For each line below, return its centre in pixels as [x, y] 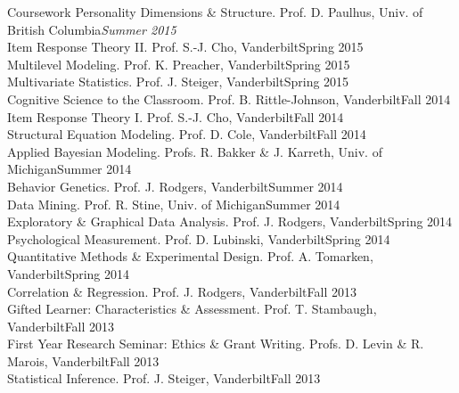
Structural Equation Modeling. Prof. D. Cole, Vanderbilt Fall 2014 [187, 134]
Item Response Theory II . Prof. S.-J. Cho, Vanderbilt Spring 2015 [185, 47]
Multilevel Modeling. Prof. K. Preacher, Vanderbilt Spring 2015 [179, 64]
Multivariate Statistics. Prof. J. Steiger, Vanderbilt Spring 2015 [178, 82]
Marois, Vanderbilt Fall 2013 [83, 360]
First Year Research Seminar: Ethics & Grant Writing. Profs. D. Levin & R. [216, 344]
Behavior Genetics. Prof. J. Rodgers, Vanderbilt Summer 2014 [175, 186]
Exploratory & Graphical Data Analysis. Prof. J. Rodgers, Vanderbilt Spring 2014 [230, 221]
